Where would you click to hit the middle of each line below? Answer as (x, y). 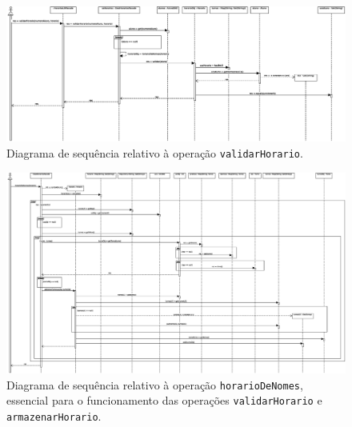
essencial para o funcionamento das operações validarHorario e (164, 400)
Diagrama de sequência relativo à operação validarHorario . (155, 152)
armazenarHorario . (54, 415)
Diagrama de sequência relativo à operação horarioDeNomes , (155, 384)
